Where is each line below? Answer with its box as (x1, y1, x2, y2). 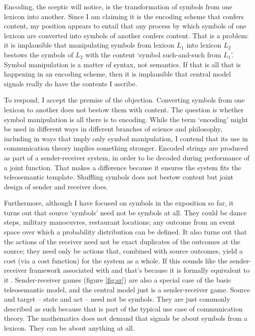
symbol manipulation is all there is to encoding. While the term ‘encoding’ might (4, 114, 248, 124)
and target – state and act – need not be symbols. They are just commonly (4, 294, 230, 304)
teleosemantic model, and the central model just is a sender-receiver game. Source (4, 284, 250, 294)
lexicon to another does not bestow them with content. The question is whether (4, 104, 244, 114)
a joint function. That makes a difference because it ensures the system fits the (4, 162, 241, 172)
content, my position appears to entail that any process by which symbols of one (4, 21, 247, 31)
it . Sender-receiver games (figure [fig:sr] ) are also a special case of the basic (4, 275, 231, 285)
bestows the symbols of (4, 49, 74, 59)
